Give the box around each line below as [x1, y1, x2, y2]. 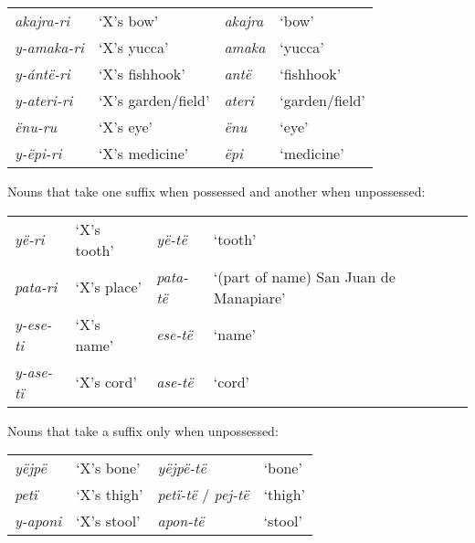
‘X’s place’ [75, 276, 142, 298]
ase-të [156, 371, 194, 393]
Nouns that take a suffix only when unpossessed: [7, 421, 279, 440]
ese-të [156, 324, 193, 346]
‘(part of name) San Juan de [213, 265, 396, 287]
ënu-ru [15, 116, 58, 137]
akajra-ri [15, 10, 70, 31]
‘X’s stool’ [76, 510, 141, 532]
